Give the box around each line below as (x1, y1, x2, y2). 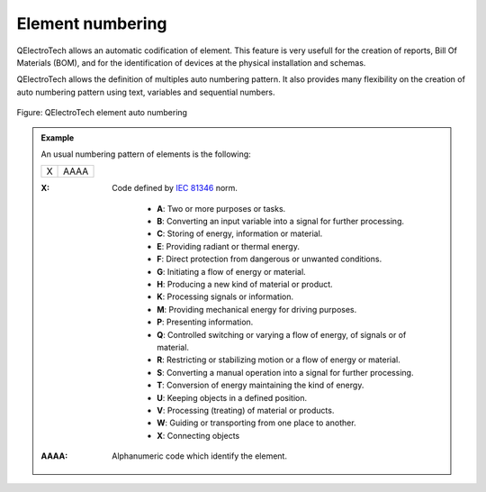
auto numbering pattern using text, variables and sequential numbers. (16, 87, 275, 97)
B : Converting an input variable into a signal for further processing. (157, 216, 405, 227)
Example (40, 132, 75, 143)
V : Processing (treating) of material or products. (157, 405, 335, 415)
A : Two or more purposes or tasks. (157, 203, 286, 214)
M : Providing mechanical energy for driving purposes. (157, 304, 357, 314)
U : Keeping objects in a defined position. (157, 392, 308, 403)
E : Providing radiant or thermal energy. (157, 241, 301, 251)
